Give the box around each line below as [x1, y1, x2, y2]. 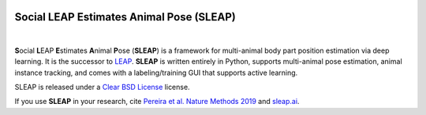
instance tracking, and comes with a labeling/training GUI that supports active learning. [14, 68, 298, 77]
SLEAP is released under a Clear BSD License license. [14, 83, 190, 92]
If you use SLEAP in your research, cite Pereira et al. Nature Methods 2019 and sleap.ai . [14, 97, 300, 106]
